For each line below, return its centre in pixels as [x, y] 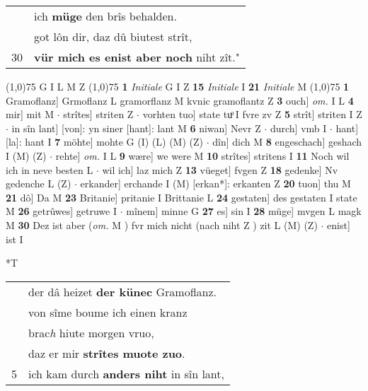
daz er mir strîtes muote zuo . [107, 353]
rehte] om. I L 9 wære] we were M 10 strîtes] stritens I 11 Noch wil [202, 155]
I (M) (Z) [26, 155]
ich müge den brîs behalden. [105, 16]
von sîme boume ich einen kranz [108, 312]
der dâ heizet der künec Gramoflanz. [123, 291]
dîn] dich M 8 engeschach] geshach [287, 142]
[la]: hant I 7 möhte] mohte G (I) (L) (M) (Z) [105, 142]
